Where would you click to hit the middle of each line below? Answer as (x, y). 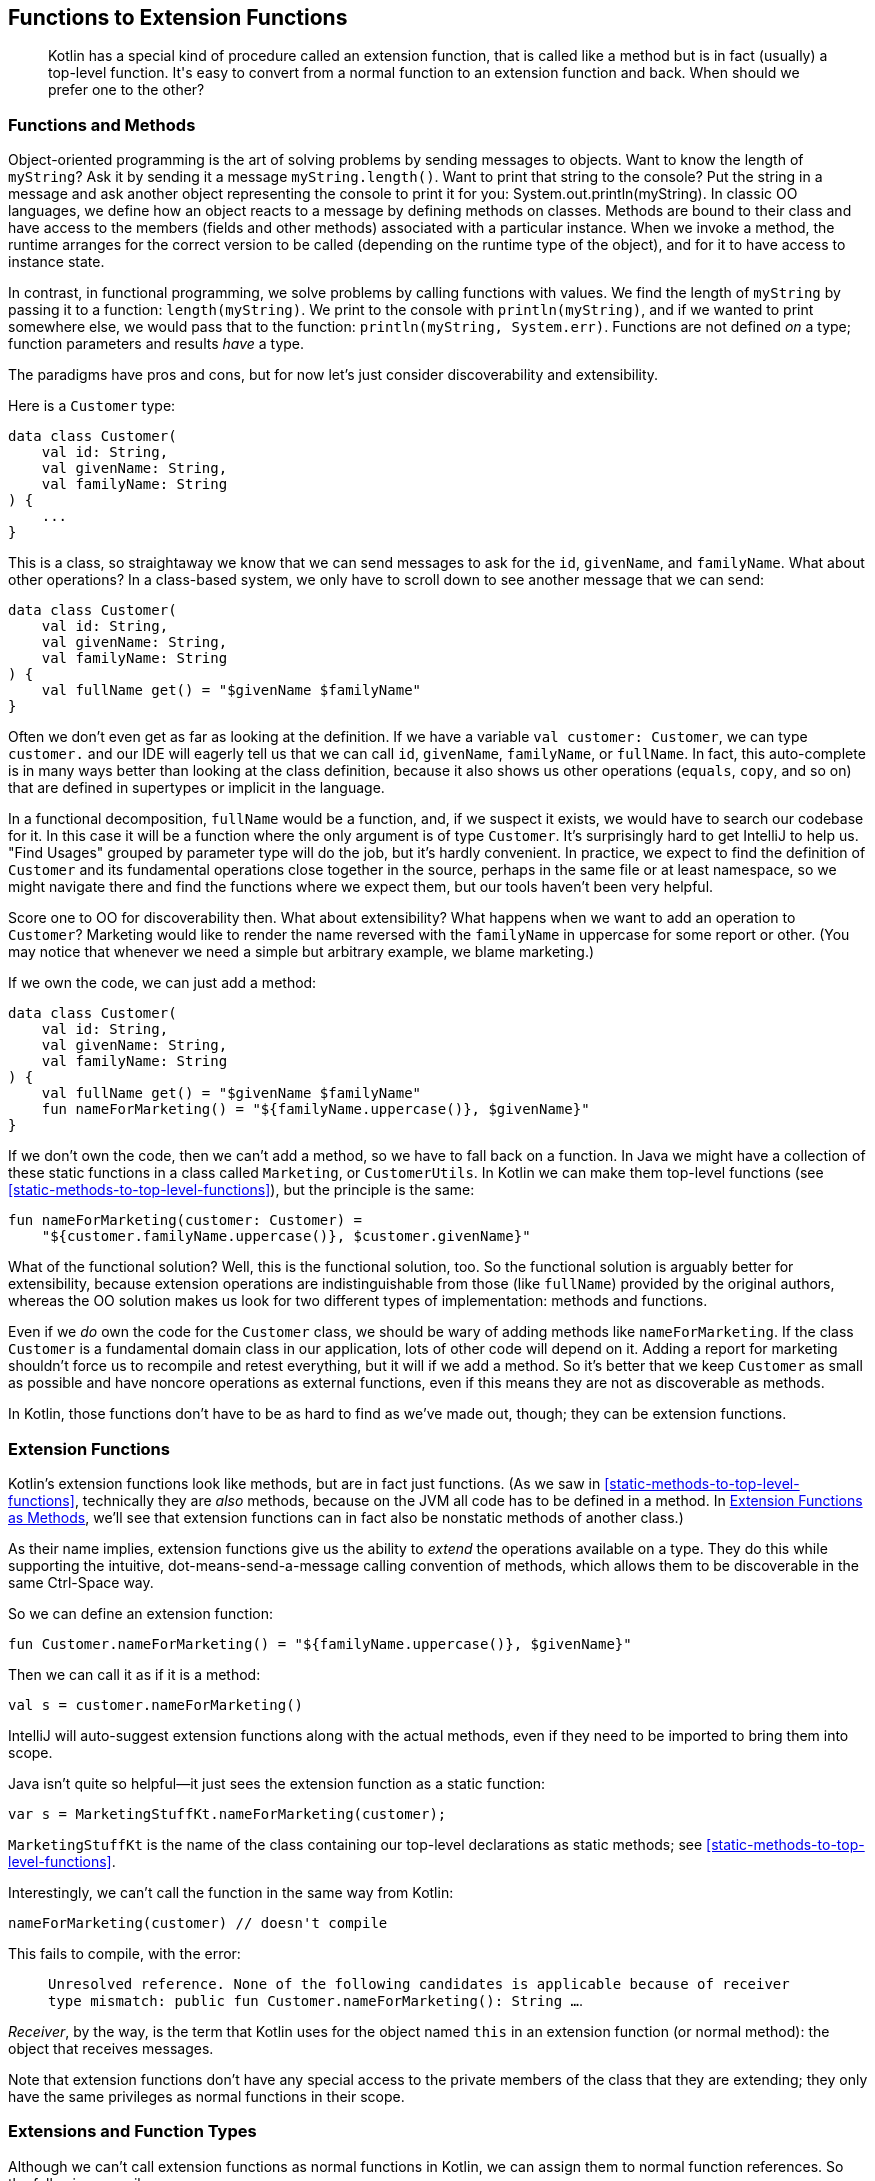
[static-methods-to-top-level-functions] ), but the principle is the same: (241, 1190)
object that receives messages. (111, 2048)
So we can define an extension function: (140, 1613)
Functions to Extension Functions (178, 17)
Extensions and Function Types (132, 2131)
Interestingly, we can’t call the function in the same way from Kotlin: (231, 1892)
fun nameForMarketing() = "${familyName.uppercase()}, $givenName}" (315, 1109)
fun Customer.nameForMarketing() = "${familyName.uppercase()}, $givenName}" (320, 1643)
